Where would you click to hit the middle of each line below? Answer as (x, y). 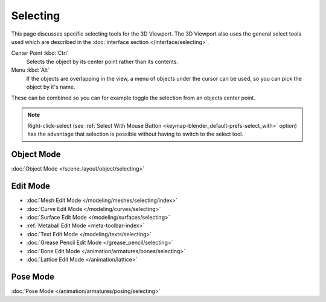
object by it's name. (51, 87)
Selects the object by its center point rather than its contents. (102, 61)
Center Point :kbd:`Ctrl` (40, 53)
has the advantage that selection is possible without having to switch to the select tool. (136, 134)
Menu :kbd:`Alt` (30, 70)
